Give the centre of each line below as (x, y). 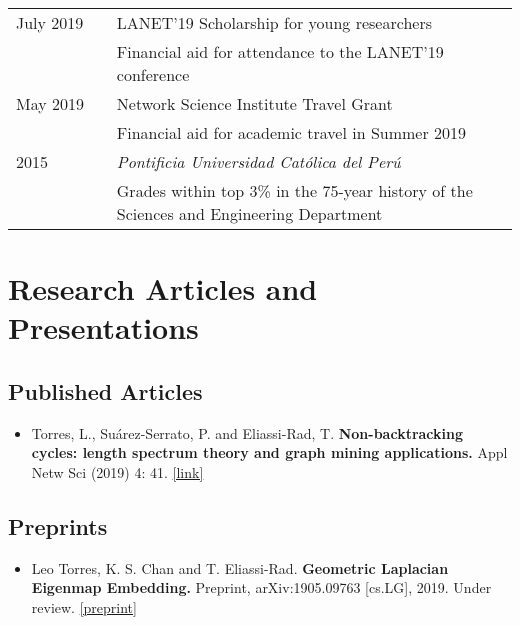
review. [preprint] (84, 606)
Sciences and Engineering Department (249, 213)
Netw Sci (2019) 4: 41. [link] (117, 471)
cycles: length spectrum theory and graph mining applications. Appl (269, 452)
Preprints (58, 525)
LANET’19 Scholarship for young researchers (274, 22)
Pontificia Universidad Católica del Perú (258, 161)
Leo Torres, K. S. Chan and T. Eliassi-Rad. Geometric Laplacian (240, 567)
